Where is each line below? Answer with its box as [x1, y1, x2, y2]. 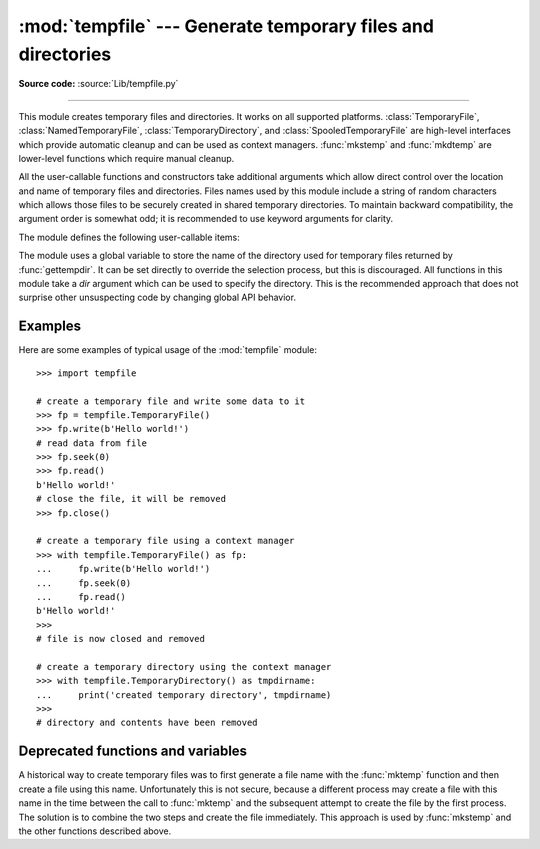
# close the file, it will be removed [36, 493, 227, 505]
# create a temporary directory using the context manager [36, 661, 332, 672]
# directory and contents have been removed [36, 717, 259, 729]
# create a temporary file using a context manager [36, 535, 295, 547]
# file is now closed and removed [36, 633, 205, 645]
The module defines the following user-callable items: [18, 231, 240, 243]
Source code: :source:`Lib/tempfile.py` [18, 78, 179, 90]
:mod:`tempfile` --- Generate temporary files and [18, 15, 435, 37]
